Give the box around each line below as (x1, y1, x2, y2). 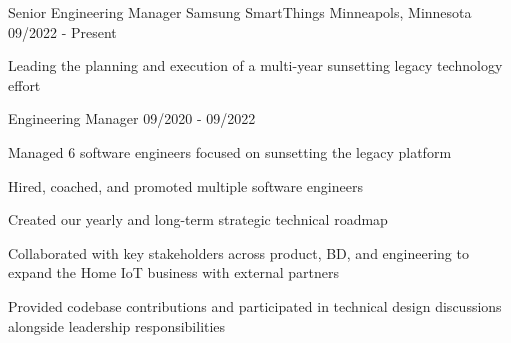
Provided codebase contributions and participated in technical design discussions (8, 295, 502, 316)
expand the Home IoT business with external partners (8, 262, 339, 283)
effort (8, 74, 41, 95)
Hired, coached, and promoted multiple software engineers (8, 175, 363, 196)
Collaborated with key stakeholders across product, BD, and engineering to (8, 242, 469, 263)
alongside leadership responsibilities (8, 315, 226, 336)
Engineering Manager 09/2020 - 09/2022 (8, 108, 256, 129)
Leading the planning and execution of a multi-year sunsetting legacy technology (8, 55, 503, 76)
